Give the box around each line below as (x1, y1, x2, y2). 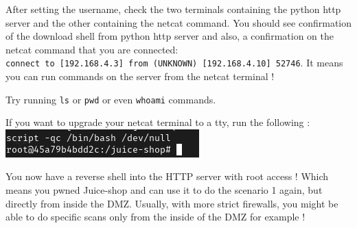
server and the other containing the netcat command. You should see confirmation (5, 15, 352, 29)
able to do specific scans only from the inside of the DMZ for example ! (5, 210, 306, 224)
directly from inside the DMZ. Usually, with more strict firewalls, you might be (5, 196, 338, 210)
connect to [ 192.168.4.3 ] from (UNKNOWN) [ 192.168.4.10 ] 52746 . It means (5, 55, 343, 70)
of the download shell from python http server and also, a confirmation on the (5, 29, 334, 43)
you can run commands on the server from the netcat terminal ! (5, 69, 275, 84)
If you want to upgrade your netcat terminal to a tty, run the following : (5, 115, 310, 129)
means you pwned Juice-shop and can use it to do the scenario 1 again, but (5, 183, 323, 197)
